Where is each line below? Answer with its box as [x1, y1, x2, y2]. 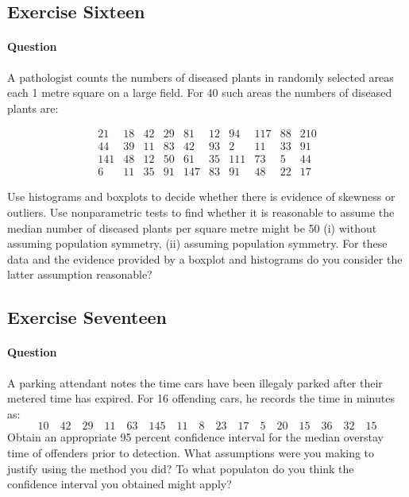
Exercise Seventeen [7, 305, 168, 329]
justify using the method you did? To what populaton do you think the [7, 460, 354, 476]
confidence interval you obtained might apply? [7, 476, 232, 492]
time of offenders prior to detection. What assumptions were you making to [7, 445, 375, 460]
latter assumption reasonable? [7, 266, 152, 283]
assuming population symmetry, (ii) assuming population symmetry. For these [7, 235, 388, 252]
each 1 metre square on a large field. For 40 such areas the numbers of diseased [7, 84, 392, 101]
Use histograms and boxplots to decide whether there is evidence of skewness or [7, 188, 395, 205]
